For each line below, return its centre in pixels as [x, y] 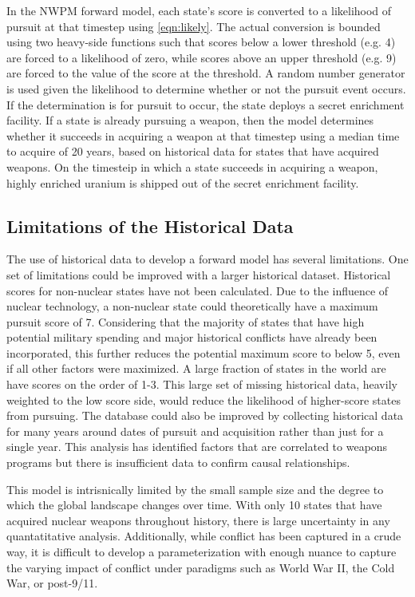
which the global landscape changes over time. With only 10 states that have [194, 505]
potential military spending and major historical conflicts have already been [192, 337]
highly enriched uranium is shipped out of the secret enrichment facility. [183, 182]
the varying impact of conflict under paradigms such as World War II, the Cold [201, 567]
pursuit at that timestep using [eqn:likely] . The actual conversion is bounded [194, 26]
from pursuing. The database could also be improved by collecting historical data [205, 415]
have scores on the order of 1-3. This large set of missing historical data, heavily [202, 384]
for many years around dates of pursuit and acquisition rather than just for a [195, 431]
